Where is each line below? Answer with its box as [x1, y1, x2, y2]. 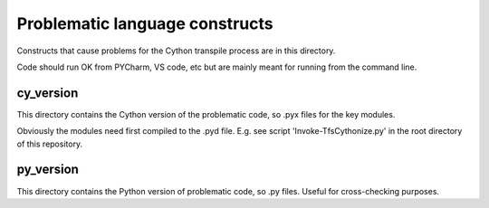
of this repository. [16, 138, 83, 149]
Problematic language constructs [16, 14, 273, 33]
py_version [16, 162, 79, 177]
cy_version [16, 85, 79, 100]
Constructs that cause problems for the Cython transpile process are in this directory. [16, 45, 336, 56]
